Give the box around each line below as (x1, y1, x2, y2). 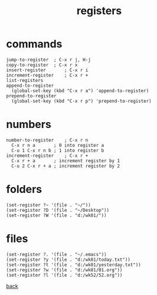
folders (6, 183, 42, 196)
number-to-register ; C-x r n (6, 137, 89, 143)
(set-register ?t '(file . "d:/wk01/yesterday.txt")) (6, 261, 142, 268)
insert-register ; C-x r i (6, 67, 89, 73)
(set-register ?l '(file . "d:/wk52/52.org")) (6, 272, 123, 278)
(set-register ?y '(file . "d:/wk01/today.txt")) (6, 257, 131, 263)
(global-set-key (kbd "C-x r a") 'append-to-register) (11, 87, 149, 94)
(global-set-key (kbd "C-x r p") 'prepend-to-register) (11, 98, 152, 104)
